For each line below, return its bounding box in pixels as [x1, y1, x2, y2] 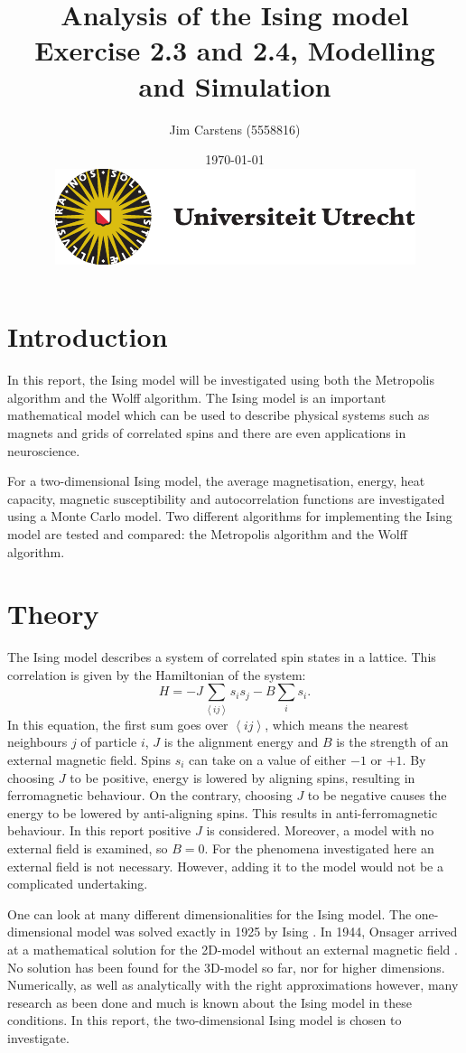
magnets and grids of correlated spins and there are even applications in [7, 424, 406, 442]
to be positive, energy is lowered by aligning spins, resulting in [70, 768, 415, 787]
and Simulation [138, 67, 331, 104]
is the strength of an [336, 732, 449, 751]
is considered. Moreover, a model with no [206, 821, 434, 840]
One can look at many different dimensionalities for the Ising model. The [7, 904, 412, 923]
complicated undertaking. [7, 874, 148, 893]
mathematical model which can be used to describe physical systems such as [7, 405, 430, 424]
